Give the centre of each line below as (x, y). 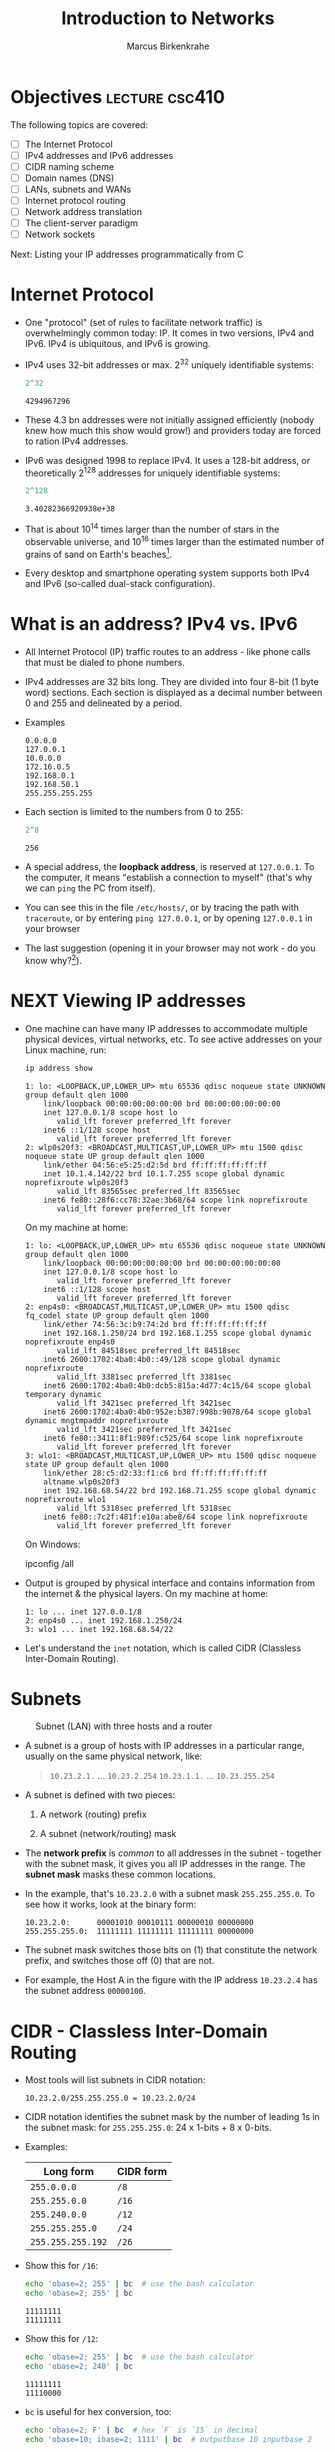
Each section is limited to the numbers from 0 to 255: (134, 812)
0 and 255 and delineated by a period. (103, 703)
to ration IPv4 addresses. (76, 441)
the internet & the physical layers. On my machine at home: (146, 1593)
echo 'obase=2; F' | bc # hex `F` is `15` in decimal (141, 2430)
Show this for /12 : (61, 2339)
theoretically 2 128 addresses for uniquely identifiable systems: (152, 472)
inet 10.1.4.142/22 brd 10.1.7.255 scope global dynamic (164, 1173)
